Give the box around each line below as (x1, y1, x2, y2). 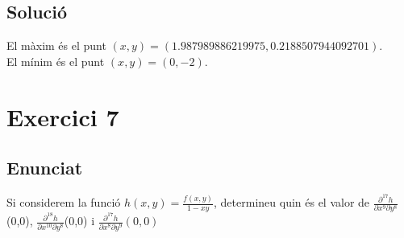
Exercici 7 (6, 100, 119, 133)
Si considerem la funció (6, 194, 121, 211)
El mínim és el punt (6, 52, 105, 69)
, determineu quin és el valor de (214, 194, 370, 211)
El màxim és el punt (6, 37, 106, 54)
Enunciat (6, 155, 83, 180)
